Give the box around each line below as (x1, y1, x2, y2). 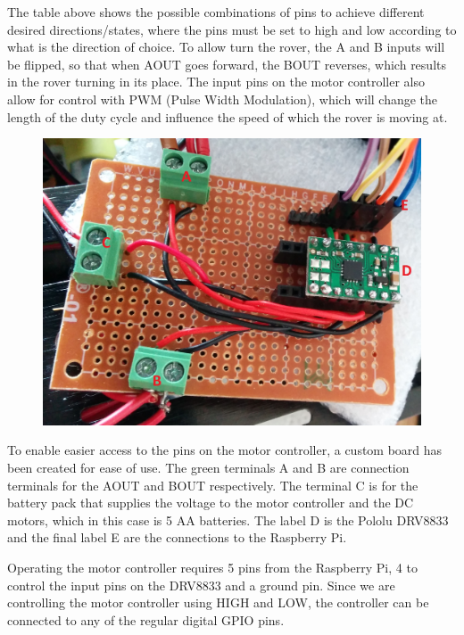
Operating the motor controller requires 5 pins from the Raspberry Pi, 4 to (7, 558, 418, 577)
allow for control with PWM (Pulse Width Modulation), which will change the (7, 89, 438, 108)
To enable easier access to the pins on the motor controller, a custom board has (7, 441, 443, 459)
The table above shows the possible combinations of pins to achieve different (7, 3, 425, 21)
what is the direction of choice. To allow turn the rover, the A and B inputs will (7, 37, 445, 56)
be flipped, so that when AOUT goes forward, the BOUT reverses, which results (7, 54, 446, 73)
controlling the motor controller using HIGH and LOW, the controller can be (7, 593, 429, 612)
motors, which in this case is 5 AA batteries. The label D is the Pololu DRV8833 (7, 510, 449, 529)
